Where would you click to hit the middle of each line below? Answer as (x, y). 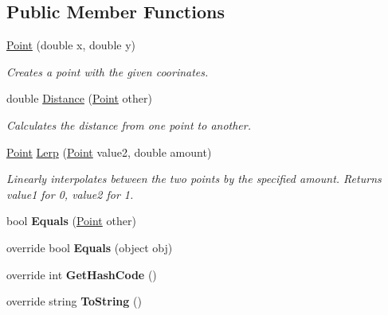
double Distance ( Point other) (79, 98)
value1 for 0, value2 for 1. (70, 194)
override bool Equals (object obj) (90, 247)
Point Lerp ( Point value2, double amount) (109, 152)
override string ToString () (74, 301)
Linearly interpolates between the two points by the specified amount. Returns (194, 179)
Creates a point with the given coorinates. (108, 71)
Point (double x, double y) (71, 45)
